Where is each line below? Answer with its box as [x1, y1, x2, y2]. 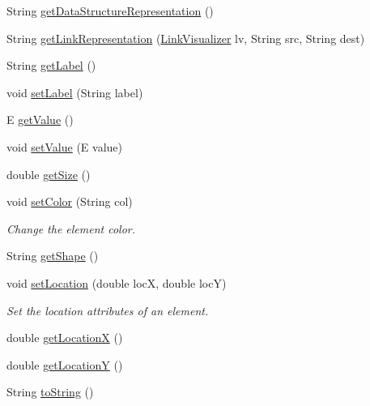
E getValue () [6, 111, 74, 128]
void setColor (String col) [6, 193, 133, 210]
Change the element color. [6, 220, 136, 237]
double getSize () [6, 165, 91, 182]
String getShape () [6, 247, 99, 264]
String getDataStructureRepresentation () [6, 2, 214, 19]
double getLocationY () [6, 356, 123, 373]
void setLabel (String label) [6, 83, 143, 100]
